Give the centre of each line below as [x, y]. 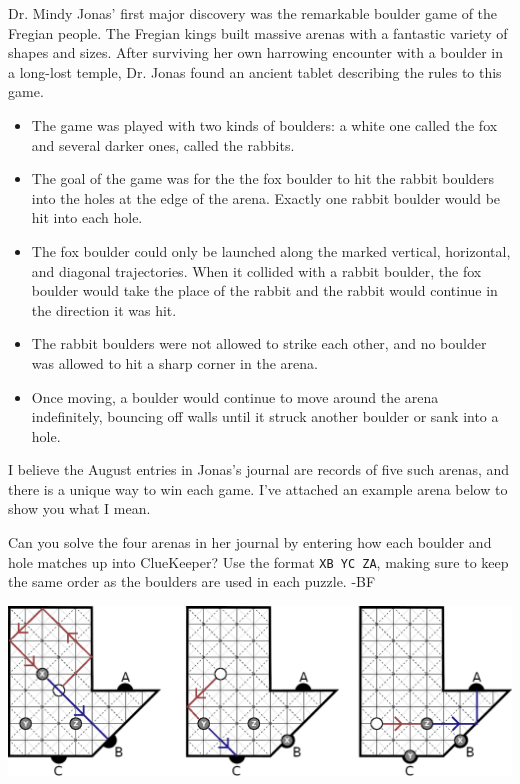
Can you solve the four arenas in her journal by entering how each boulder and [250, 542]
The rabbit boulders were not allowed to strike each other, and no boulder [259, 343]
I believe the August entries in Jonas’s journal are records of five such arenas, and [259, 469]
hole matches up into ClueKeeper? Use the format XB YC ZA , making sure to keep [258, 561]
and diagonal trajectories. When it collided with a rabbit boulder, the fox [256, 270]
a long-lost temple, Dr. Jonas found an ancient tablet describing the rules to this [255, 71]
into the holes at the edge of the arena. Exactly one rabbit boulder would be [266, 197]
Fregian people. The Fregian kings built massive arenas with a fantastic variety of [258, 32]
